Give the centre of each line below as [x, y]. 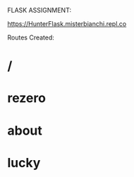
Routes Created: [31, 37]
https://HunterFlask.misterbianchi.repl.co [67, 24]
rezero [26, 98]
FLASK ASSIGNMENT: [39, 10]
